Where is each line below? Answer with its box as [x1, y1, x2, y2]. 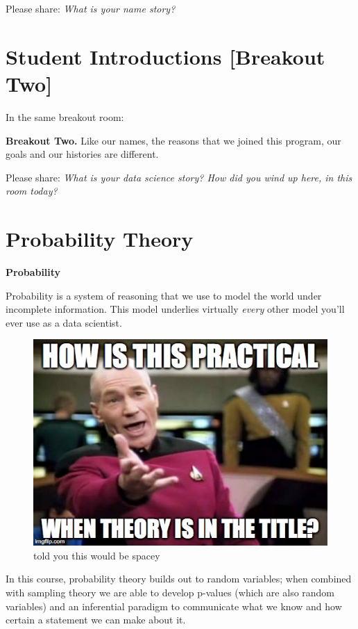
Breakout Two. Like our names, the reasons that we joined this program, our [6, 133, 341, 147]
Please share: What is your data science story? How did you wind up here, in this [6, 170, 352, 184]
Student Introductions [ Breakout [6, 42, 325, 70]
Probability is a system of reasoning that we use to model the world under [6, 288, 322, 302]
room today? [6, 183, 58, 198]
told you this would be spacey [33, 548, 160, 562]
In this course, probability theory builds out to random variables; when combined [6, 571, 352, 586]
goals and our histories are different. [6, 147, 159, 161]
